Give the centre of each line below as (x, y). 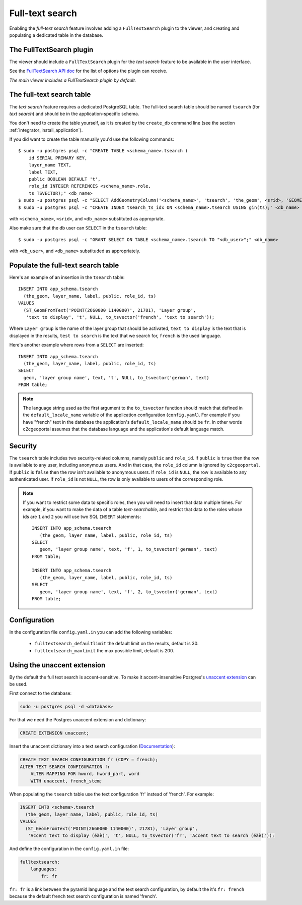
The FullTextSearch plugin (51, 50)
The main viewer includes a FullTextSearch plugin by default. (73, 80)
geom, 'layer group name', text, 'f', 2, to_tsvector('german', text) (129, 592)
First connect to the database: (41, 693)
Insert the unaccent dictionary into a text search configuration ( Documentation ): (92, 746)
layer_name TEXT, (50, 165)
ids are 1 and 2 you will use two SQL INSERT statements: (82, 517)
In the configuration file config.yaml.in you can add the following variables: (91, 632)
